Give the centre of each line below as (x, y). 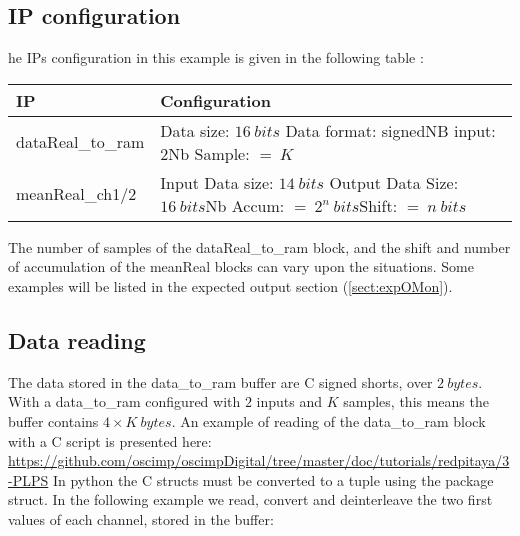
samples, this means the (416, 401)
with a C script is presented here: (110, 440)
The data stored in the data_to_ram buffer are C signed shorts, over (220, 381)
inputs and (289, 401)
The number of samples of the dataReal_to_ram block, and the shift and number (259, 246)
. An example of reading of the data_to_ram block (328, 420)
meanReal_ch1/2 (76, 194)
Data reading (77, 339)
